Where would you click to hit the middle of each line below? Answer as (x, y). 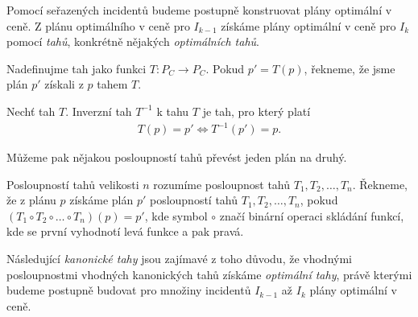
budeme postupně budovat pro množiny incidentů (129, 290)
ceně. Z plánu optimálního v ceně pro (98, 25)
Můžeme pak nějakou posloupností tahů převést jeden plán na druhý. (177, 157)
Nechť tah (31, 111)
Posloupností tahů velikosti (73, 184)
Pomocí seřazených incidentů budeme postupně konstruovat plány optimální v (199, 10)
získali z (64, 84)
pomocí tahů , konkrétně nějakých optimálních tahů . (133, 41)
